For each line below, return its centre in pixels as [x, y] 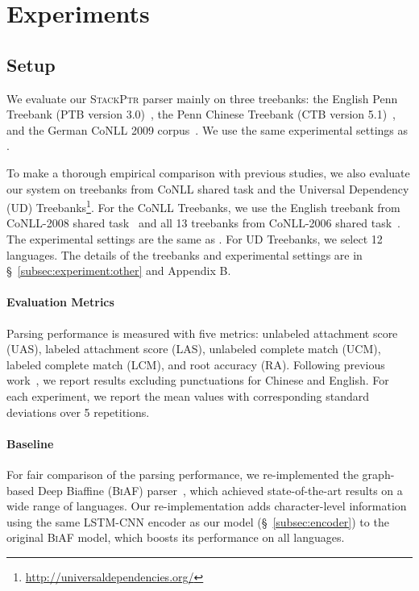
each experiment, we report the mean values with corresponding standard [188, 395]
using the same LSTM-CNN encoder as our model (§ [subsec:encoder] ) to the [198, 521]
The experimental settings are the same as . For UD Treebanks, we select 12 [195, 238]
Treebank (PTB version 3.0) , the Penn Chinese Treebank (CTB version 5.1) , [201, 114]
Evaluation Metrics [60, 302]
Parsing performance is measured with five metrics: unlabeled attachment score [202, 333]
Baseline [30, 443]
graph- [378, 474]
